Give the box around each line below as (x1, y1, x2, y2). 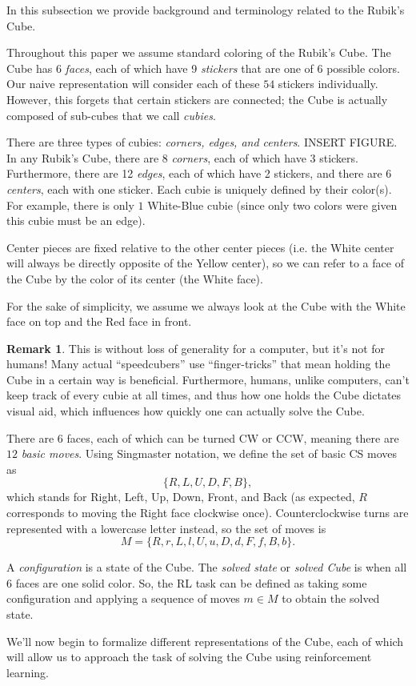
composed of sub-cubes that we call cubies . (6, 106, 216, 123)
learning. (6, 664, 49, 680)
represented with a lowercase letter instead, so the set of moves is (6, 520, 326, 536)
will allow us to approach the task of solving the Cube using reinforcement (6, 648, 372, 665)
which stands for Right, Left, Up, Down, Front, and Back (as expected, (6, 488, 355, 505)
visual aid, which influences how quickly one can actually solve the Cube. (6, 403, 365, 419)
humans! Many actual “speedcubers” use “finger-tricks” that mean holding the (6, 355, 390, 372)
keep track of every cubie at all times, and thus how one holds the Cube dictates (6, 387, 402, 403)
